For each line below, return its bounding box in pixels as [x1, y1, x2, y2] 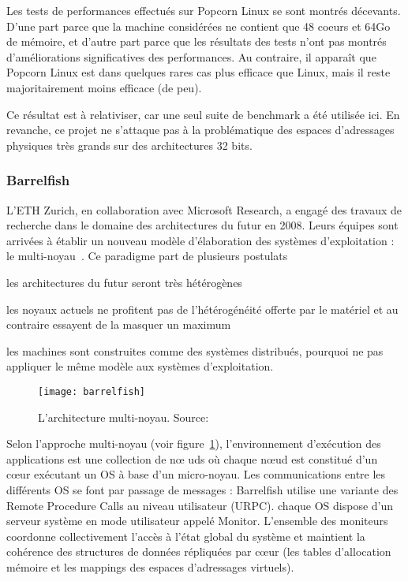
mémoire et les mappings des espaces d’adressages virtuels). [6, 558, 294, 575]
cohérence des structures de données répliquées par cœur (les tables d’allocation [6, 543, 391, 560]
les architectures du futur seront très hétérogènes [6, 274, 242, 290]
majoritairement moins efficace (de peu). [6, 79, 202, 95]
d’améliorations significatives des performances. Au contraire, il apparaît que [6, 48, 376, 65]
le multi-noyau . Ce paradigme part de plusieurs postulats [6, 248, 288, 264]
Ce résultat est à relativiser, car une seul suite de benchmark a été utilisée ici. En [6, 106, 400, 122]
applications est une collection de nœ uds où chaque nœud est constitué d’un [6, 450, 378, 467]
